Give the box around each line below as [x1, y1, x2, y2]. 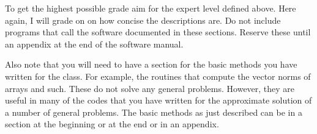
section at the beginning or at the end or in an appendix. [5, 118, 219, 130]
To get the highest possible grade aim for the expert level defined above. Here [5, 2, 296, 14]
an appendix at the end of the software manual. [5, 37, 184, 50]
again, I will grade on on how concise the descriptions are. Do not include [5, 13, 281, 26]
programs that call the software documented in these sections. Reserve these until [5, 26, 311, 38]
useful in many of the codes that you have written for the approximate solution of [5, 94, 312, 107]
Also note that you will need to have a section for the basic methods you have [5, 58, 297, 71]
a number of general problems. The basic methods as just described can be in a [5, 105, 302, 118]
